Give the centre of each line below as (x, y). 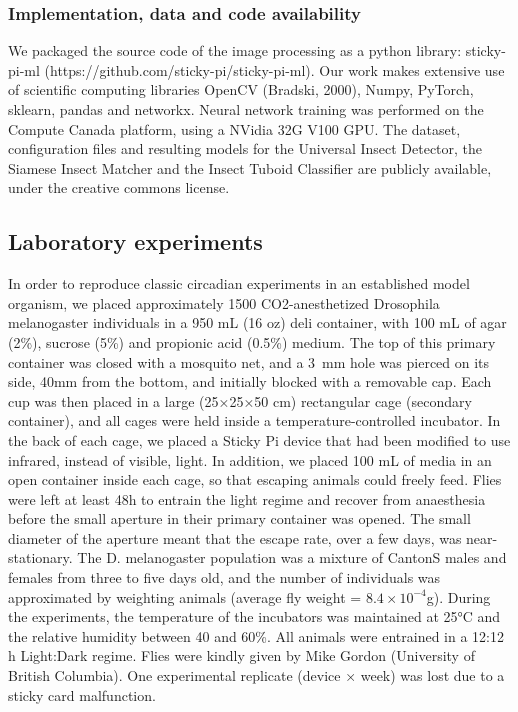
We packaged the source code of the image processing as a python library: (235, 50)
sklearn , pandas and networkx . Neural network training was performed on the (246, 109)
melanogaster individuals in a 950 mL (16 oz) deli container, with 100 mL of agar (257, 322)
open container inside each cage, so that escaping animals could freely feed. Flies (255, 479)
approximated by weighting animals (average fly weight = (185, 596)
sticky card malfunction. (82, 694)
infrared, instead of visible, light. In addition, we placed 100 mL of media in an (250, 459)
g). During (458, 596)
